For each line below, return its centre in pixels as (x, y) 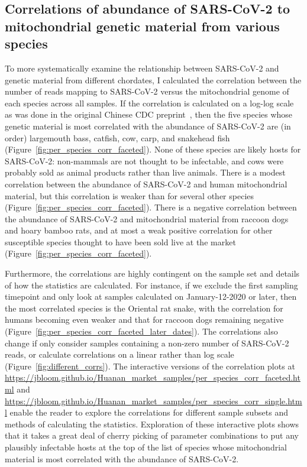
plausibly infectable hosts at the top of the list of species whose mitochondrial (146, 447)
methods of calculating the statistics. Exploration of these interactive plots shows (152, 424)
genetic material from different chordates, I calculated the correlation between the (153, 80)
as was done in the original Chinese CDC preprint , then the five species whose (149, 114)
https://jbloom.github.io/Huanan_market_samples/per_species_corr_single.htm (153, 400)
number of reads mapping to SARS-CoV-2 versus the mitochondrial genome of (147, 91)
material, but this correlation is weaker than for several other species (130, 195)
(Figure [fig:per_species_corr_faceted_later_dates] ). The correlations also (141, 331)
